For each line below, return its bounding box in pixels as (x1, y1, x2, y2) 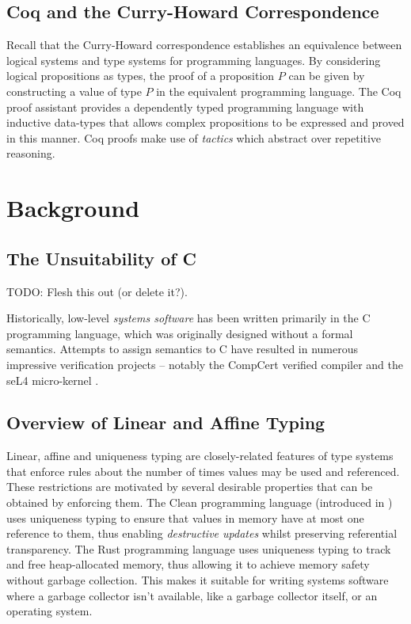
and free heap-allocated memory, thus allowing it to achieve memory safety (6, 556, 370, 573)
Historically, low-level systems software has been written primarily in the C (6, 310, 371, 326)
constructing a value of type (6, 82, 142, 99)
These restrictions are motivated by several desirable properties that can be (6, 478, 373, 495)
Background (6, 192, 140, 224)
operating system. (6, 603, 93, 619)
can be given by (288, 67, 365, 84)
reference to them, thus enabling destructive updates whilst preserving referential (6, 525, 398, 542)
